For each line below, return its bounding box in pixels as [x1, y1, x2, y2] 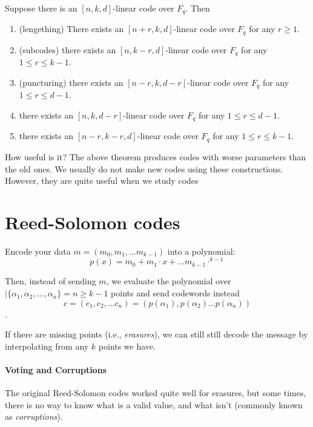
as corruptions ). [5, 410, 63, 423]
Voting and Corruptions [5, 363, 107, 376]
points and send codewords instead [111, 287, 240, 299]
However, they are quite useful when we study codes [5, 174, 199, 187]
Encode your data [5, 244, 71, 257]
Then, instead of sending [5, 275, 96, 287]
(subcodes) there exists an [19, 43, 116, 56]
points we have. [98, 339, 156, 352]
